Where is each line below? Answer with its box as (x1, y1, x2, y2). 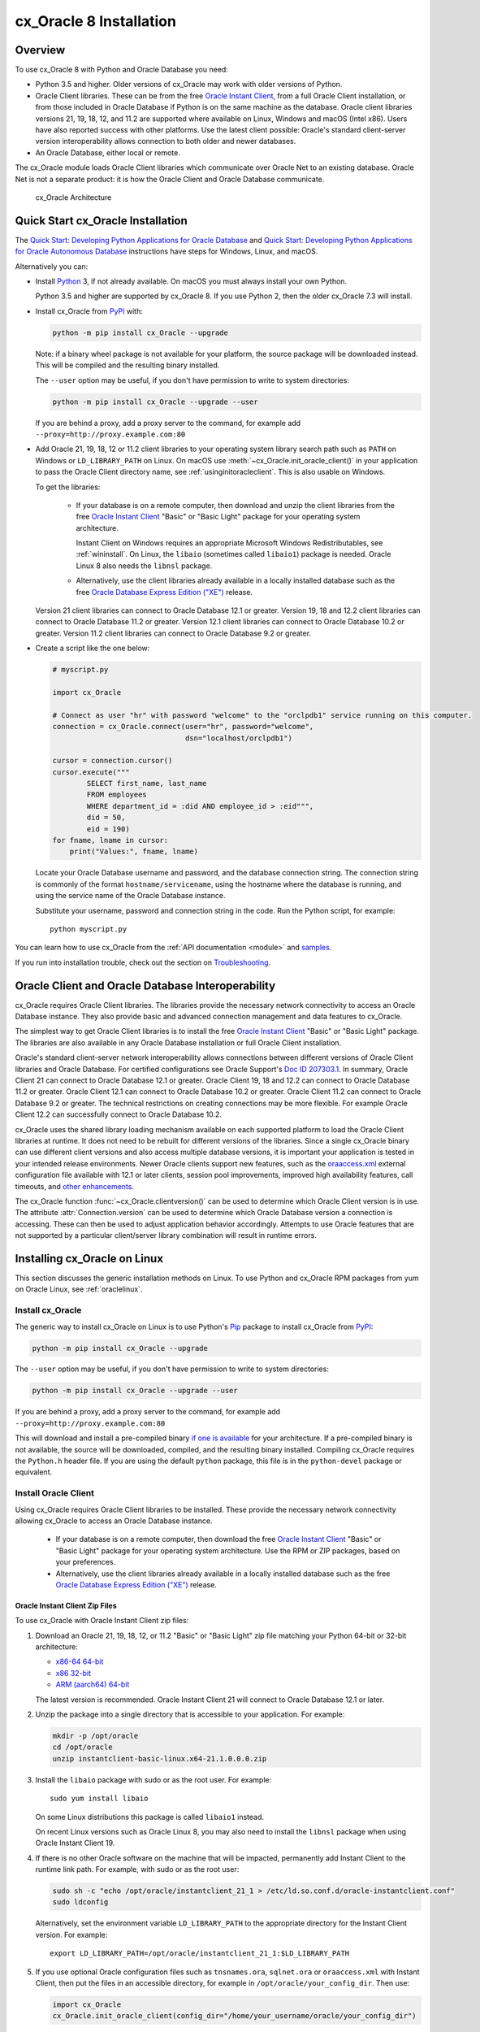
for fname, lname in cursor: (52, 836, 169, 845)
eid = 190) (86, 824, 130, 833)
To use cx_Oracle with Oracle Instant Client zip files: (15, 1616, 189, 1626)
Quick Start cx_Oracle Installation (15, 214, 188, 228)
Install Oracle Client (15, 1487, 95, 1499)
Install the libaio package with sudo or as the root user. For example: (35, 1774, 272, 1784)
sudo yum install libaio (50, 1794, 149, 1804)
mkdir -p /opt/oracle (52, 1731, 139, 1740)
